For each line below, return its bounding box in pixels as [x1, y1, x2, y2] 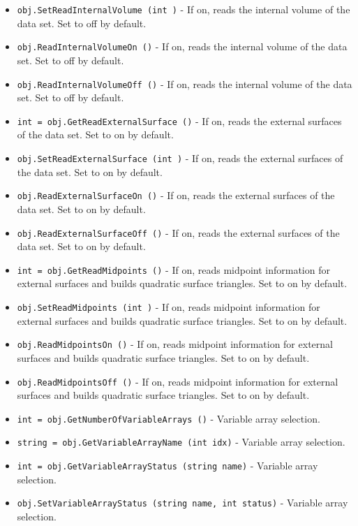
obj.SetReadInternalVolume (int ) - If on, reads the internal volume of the [17, 2, 350, 16]
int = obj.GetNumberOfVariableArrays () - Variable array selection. [17, 411, 320, 425]
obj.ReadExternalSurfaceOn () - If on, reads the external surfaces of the [17, 188, 335, 203]
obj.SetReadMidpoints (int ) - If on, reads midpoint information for [17, 300, 320, 314]
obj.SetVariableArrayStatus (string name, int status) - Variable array [17, 495, 348, 510]
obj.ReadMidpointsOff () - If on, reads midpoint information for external [17, 374, 338, 388]
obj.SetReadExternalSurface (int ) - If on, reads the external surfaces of [17, 151, 343, 165]
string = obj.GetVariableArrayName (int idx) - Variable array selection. [17, 434, 345, 449]
